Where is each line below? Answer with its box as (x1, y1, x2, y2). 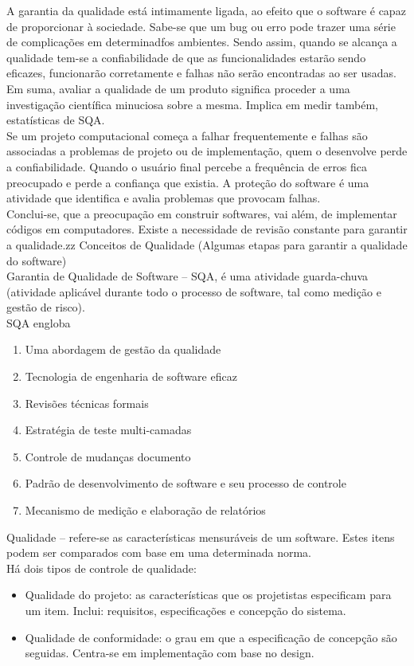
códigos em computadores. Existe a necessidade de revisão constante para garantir (6, 221, 408, 237)
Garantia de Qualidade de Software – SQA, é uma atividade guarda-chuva (6, 268, 369, 284)
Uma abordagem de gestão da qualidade (25, 341, 221, 358)
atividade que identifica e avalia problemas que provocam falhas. (6, 190, 321, 206)
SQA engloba (6, 314, 71, 331)
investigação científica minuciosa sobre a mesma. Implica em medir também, (6, 96, 378, 112)
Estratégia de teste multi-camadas (25, 421, 192, 438)
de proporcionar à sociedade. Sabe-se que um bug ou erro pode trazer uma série (6, 18, 396, 34)
